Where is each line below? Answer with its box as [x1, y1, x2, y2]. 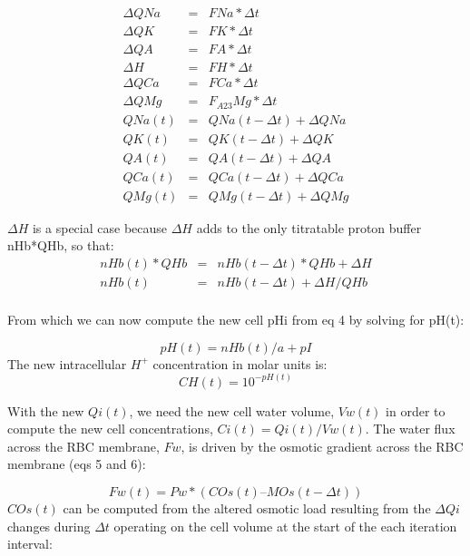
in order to [386, 401, 446, 420]
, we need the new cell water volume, [129, 401, 335, 420]
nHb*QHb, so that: [7, 236, 114, 255]
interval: [7, 534, 53, 553]
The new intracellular [7, 354, 127, 373]
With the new [7, 401, 84, 420]
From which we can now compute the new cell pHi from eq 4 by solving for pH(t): [7, 310, 465, 329]
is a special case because [32, 218, 168, 237]
